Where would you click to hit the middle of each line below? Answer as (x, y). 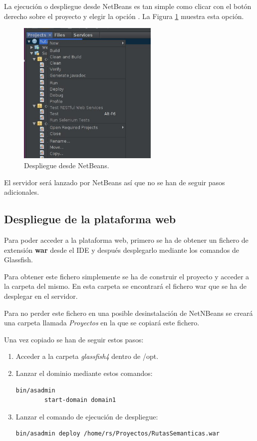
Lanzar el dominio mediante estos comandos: (84, 373)
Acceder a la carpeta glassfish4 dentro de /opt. (87, 356)
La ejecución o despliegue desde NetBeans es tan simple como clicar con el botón (128, 6)
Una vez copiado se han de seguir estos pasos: (74, 339)
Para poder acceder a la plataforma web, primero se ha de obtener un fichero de (126, 240)
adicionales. (22, 192)
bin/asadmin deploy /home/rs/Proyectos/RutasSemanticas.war (118, 434)
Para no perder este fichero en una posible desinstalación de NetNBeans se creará (128, 313)
